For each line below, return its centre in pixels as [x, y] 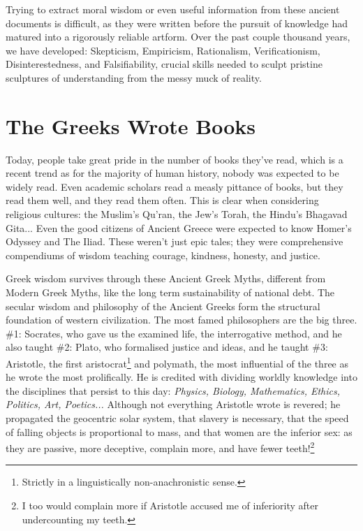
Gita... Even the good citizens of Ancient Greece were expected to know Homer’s [179, 227]
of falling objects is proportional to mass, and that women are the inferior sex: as [179, 431]
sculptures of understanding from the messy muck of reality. [134, 77]
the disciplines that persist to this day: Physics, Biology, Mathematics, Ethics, [173, 390]
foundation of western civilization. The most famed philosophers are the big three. [181, 320]
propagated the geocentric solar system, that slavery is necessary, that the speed [177, 418]
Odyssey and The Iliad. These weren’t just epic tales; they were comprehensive [175, 241]
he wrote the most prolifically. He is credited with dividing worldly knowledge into [181, 377]
